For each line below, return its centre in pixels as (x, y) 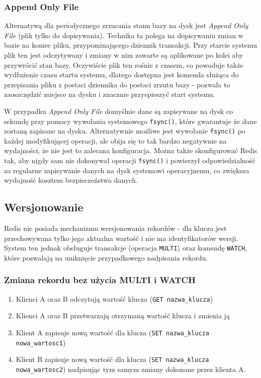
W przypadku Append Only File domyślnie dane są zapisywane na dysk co (119, 111)
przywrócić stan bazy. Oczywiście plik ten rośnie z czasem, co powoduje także (124, 65)
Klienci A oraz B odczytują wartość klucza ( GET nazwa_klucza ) (114, 298)
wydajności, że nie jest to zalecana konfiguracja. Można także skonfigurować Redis (131, 150)
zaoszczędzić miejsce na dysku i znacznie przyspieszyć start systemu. (110, 94)
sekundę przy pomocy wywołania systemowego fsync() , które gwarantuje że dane (130, 121)
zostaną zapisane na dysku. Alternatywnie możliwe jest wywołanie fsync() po (125, 131)
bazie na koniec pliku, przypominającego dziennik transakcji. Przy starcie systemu (131, 45)
